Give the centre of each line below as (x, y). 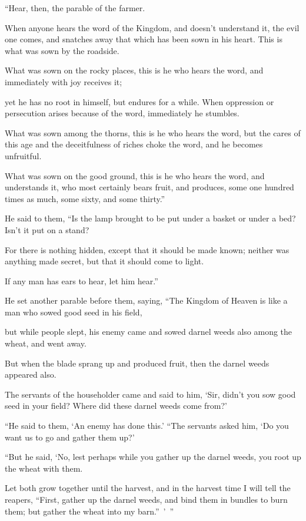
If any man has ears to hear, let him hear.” (82, 280)
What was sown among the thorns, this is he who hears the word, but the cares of (153, 132)
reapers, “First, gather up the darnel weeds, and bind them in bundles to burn (146, 499)
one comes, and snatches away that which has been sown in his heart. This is (144, 39)
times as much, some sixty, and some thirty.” (85, 198)
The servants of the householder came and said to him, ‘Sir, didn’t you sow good (150, 394)
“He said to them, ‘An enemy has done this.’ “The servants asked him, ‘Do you (147, 426)
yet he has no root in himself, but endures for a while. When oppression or (139, 101)
